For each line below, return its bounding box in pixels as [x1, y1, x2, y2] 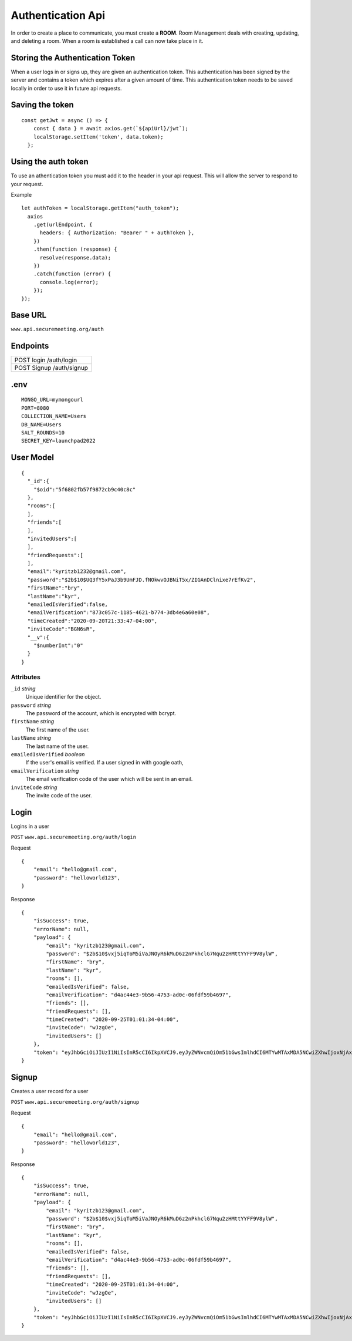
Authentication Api [11, 9, 106, 22]
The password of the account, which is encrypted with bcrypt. [25, 710, 177, 717]
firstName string [11, 718, 55, 725]
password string [11, 702, 52, 709]
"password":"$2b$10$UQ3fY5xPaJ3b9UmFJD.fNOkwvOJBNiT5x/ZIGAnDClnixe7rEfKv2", [27, 576, 256, 583]
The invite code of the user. [25, 791, 92, 798]
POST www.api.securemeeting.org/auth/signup [11, 1099, 140, 1106]
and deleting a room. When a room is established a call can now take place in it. [11, 37, 204, 44]
